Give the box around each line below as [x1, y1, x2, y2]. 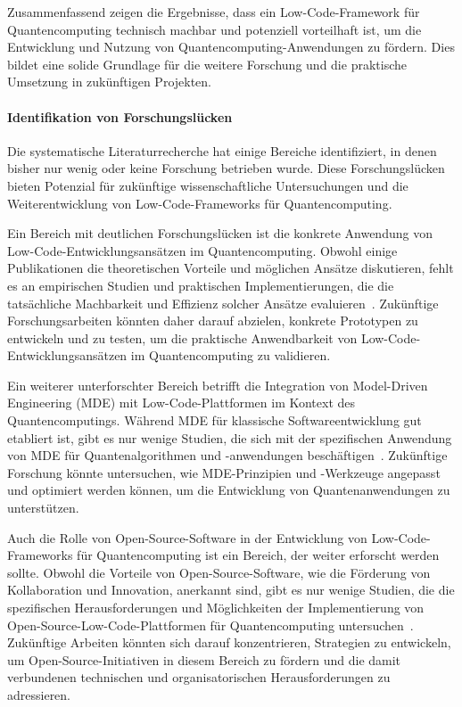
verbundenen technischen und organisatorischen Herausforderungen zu [7, 668, 391, 686]
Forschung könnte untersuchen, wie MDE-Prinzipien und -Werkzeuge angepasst [7, 463, 441, 481]
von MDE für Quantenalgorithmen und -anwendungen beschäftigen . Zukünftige [7, 446, 448, 464]
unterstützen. [7, 498, 79, 517]
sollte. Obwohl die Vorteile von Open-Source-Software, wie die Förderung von [7, 563, 431, 581]
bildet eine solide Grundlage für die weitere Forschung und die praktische [7, 54, 407, 73]
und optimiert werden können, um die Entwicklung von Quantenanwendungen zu [7, 481, 450, 499]
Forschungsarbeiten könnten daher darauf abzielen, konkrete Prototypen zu [7, 311, 418, 330]
